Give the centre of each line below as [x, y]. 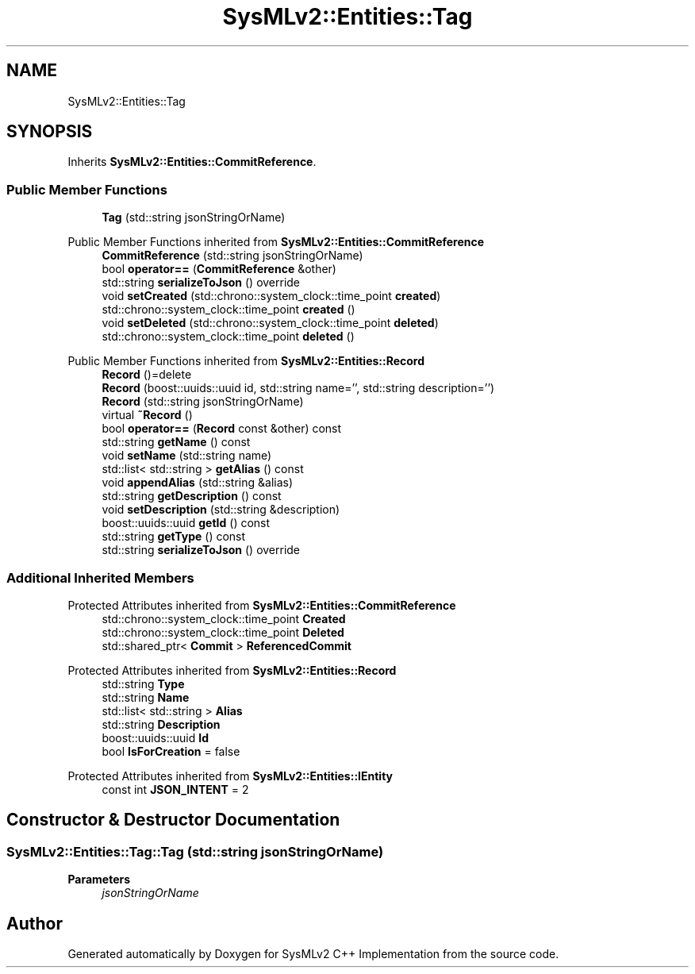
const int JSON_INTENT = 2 [175, 789]
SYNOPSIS [50, 132]
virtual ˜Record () [147, 415]
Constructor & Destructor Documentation [173, 820]
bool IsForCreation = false [171, 751]
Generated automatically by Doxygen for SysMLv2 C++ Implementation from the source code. [313, 954]
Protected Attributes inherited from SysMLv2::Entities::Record [232, 670]
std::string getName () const [176, 442]
